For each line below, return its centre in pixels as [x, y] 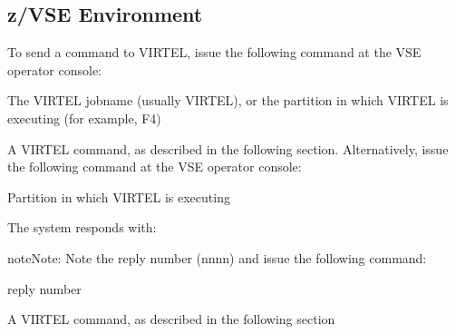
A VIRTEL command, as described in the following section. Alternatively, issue [228, 148]
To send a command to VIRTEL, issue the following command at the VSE [214, 52]
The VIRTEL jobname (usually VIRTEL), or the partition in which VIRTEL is [228, 100]
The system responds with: [82, 227]
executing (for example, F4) [84, 118]
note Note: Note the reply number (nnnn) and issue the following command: [217, 257]
